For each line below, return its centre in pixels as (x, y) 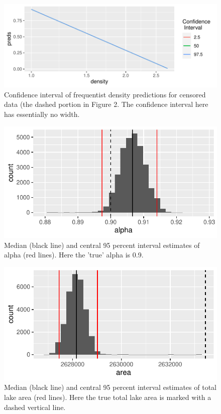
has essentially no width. (42, 114)
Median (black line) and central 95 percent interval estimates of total (110, 387)
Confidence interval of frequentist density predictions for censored (105, 94)
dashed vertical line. (35, 407)
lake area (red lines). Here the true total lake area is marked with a (108, 397)
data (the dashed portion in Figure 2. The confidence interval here (106, 104)
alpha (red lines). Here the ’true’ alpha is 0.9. (74, 255)
